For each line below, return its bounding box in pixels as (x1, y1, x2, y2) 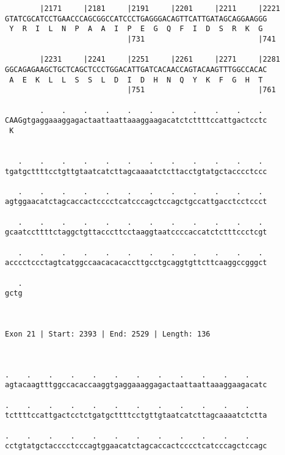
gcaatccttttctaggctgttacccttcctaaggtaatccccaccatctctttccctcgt (5, 228, 267, 237)
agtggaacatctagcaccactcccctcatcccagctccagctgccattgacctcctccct (5, 197, 267, 206)
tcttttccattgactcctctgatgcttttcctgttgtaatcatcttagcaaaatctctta (5, 411, 267, 420)
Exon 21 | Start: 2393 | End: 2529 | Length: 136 (5, 330, 211, 338)
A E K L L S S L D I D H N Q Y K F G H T (9, 75, 263, 84)
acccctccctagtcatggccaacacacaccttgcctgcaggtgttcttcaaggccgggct (5, 258, 267, 268)
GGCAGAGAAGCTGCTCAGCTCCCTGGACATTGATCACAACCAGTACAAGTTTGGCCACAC (5, 65, 267, 74)
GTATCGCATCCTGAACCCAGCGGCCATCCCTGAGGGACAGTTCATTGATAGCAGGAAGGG (5, 14, 267, 23)
